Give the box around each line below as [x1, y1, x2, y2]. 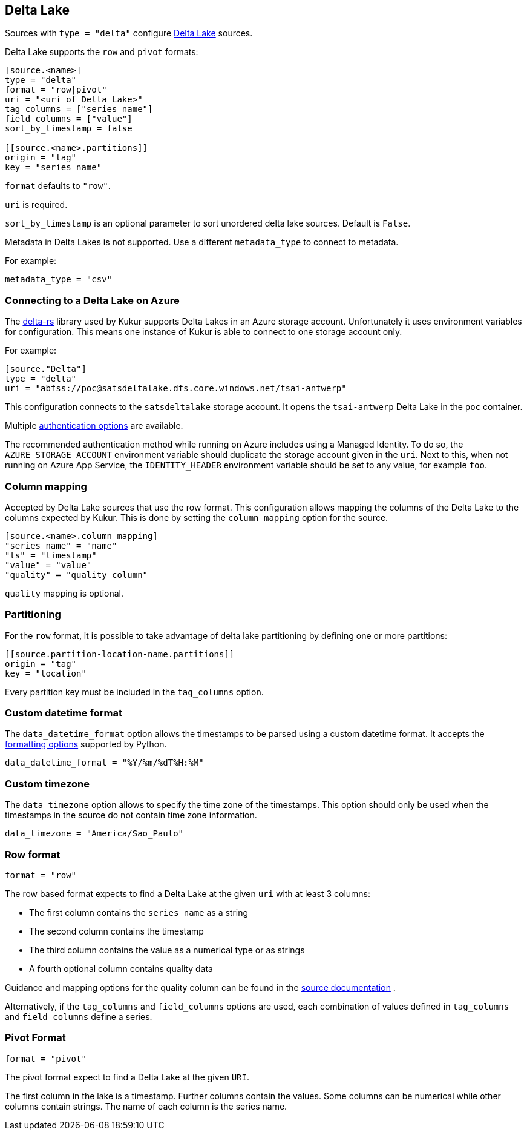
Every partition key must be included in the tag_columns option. [5, 686, 264, 697]
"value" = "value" [5, 560, 92, 570]
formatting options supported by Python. [5, 739, 167, 750]
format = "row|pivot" [5, 85, 107, 95]
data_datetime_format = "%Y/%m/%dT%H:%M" [5, 758, 204, 768]
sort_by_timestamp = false [5, 124, 133, 134]
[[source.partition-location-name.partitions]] [5, 649, 235, 659]
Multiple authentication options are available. [5, 420, 183, 431]
